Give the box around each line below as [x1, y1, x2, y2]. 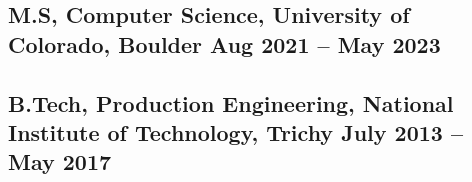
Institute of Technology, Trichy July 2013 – [8, 116, 463, 147]
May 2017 [8, 146, 112, 177]
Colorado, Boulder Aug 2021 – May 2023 [8, 28, 441, 59]
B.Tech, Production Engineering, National [8, 87, 454, 118]
